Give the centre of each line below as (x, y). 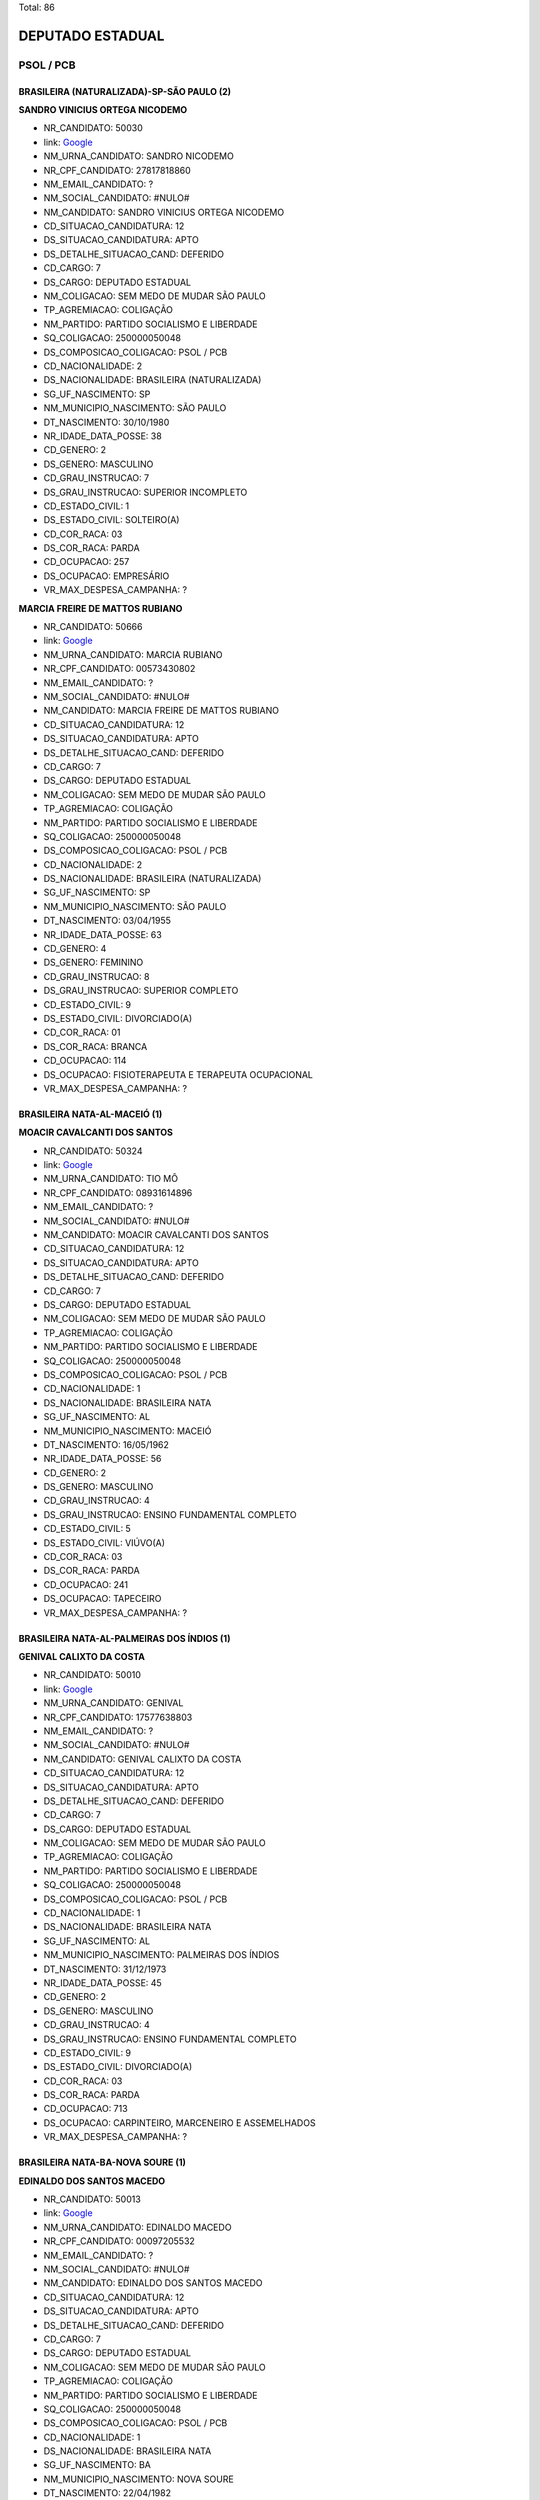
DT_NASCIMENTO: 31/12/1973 (105, 1969)
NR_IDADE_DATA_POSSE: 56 (102, 1459)
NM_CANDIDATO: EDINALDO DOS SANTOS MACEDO (153, 2283)
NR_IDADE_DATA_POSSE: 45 (102, 1982)
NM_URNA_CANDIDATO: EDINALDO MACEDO (137, 2227)
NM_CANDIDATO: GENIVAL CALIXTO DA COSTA (142, 1759)
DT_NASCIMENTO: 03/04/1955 (107, 921)
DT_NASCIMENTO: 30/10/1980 (106, 422)
